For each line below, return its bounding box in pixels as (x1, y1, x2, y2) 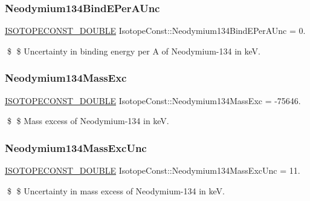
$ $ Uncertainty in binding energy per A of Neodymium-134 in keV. (7, 44, 260, 57)
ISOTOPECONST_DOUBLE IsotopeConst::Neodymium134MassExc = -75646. (5, 94, 301, 107)
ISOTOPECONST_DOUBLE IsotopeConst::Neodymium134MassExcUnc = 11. (5, 164, 300, 177)
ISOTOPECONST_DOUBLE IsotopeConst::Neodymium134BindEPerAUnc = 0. (5, 24, 306, 37)
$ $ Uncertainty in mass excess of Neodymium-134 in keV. (7, 184, 225, 197)
